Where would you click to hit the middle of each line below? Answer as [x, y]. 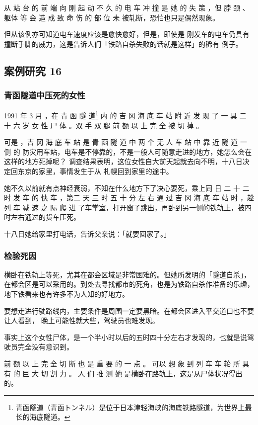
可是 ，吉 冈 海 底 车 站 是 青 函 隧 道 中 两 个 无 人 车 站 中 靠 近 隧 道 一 [126, 142]
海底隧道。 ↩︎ [50, 417]
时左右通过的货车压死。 [42, 217]
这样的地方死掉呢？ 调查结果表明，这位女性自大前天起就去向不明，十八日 [123, 161]
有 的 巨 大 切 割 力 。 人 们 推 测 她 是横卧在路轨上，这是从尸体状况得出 [123, 373]
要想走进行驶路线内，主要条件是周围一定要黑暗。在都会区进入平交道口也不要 [129, 310]
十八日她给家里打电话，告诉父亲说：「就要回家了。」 [87, 233]
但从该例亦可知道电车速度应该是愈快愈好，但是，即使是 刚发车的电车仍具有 [127, 34]
